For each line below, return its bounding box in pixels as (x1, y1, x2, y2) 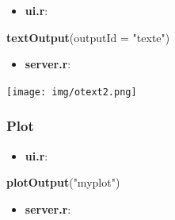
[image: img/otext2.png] (6, 86, 137, 98)
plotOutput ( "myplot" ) (6, 174, 120, 191)
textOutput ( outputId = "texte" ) (6, 29, 170, 45)
